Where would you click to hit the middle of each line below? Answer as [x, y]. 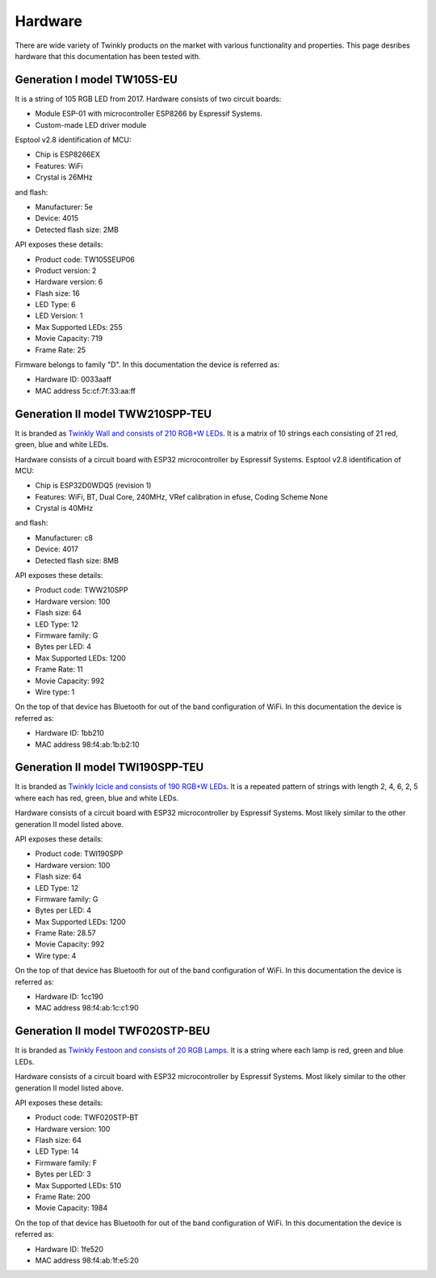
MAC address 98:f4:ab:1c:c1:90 [87, 1008]
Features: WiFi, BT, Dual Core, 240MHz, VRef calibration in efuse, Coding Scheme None [182, 496]
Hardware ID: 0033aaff [73, 379]
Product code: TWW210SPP [82, 590]
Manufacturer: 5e [64, 207]
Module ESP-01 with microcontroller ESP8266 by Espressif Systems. [149, 114]
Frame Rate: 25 [61, 350]
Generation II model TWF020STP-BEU [113, 1031]
